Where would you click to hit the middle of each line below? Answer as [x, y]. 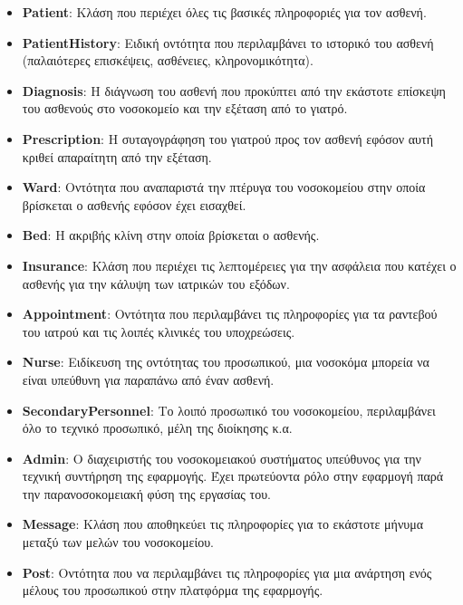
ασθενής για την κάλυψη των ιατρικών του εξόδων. [156, 283]
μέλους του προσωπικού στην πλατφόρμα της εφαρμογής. [173, 590]
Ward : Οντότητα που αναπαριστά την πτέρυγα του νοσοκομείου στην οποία [224, 187]
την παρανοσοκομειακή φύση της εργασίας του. [146, 493]
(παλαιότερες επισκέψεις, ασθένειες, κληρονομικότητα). [168, 60]
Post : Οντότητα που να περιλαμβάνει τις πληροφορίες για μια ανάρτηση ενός [227, 572]
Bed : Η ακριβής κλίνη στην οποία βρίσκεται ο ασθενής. [171, 235]
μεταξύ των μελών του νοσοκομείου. [118, 542]
